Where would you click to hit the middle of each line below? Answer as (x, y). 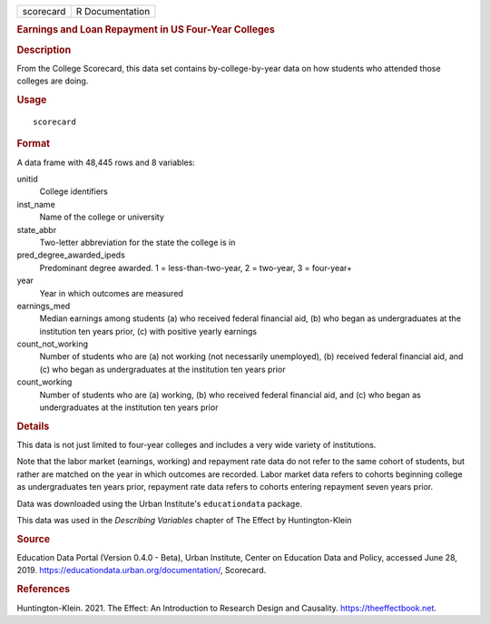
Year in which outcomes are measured (111, 293)
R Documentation (113, 11)
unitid (27, 179)
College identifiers (74, 191)
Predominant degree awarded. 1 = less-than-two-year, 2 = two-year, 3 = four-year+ (196, 268)
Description (44, 50)
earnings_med (44, 306)
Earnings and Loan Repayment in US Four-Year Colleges (146, 30)
